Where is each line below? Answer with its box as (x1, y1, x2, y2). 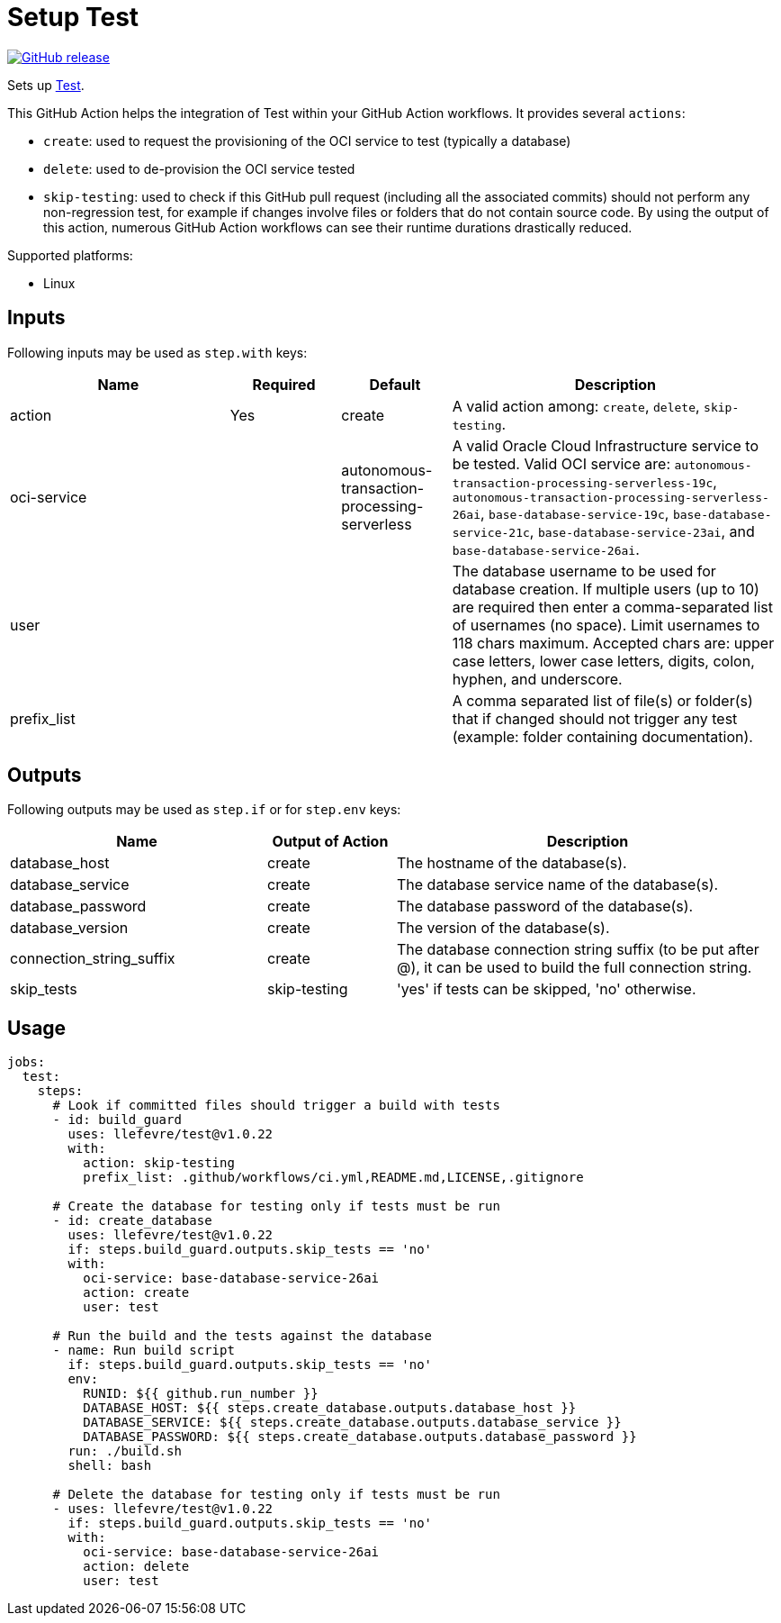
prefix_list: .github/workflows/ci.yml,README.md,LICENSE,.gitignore (83, 1170, 584, 1185)
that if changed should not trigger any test (452, 709, 738, 728)
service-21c (452, 525, 530, 539)
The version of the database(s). (396, 919, 610, 938)
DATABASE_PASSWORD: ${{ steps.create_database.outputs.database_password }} (83, 1429, 637, 1445)
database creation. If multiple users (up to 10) (452, 579, 759, 598)
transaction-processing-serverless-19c (452, 476, 714, 490)
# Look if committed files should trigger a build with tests (52, 1098, 500, 1113)
